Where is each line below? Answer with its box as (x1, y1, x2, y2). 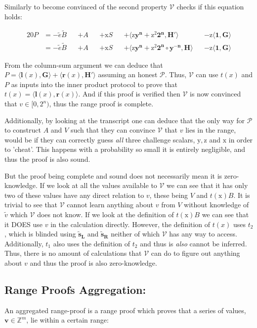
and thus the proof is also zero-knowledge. (30, 257, 157, 268)
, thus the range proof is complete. (49, 98, 154, 109)
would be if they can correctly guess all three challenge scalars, (4, 134, 195, 144)
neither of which (111, 229, 160, 239)
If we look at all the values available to (40, 180, 157, 190)
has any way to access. (169, 229, 237, 239)
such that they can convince (70, 125, 156, 135)
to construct (4, 125, 42, 135)
